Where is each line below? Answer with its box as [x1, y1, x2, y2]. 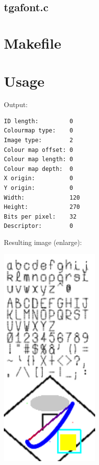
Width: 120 [4, 194, 80, 201]
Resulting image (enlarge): [4, 237, 82, 247]
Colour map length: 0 [4, 156, 73, 163]
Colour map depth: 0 [4, 165, 73, 172]
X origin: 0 [4, 175, 73, 182]
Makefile [4, 33, 61, 53]
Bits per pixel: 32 [4, 213, 77, 220]
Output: [4, 99, 28, 110]
